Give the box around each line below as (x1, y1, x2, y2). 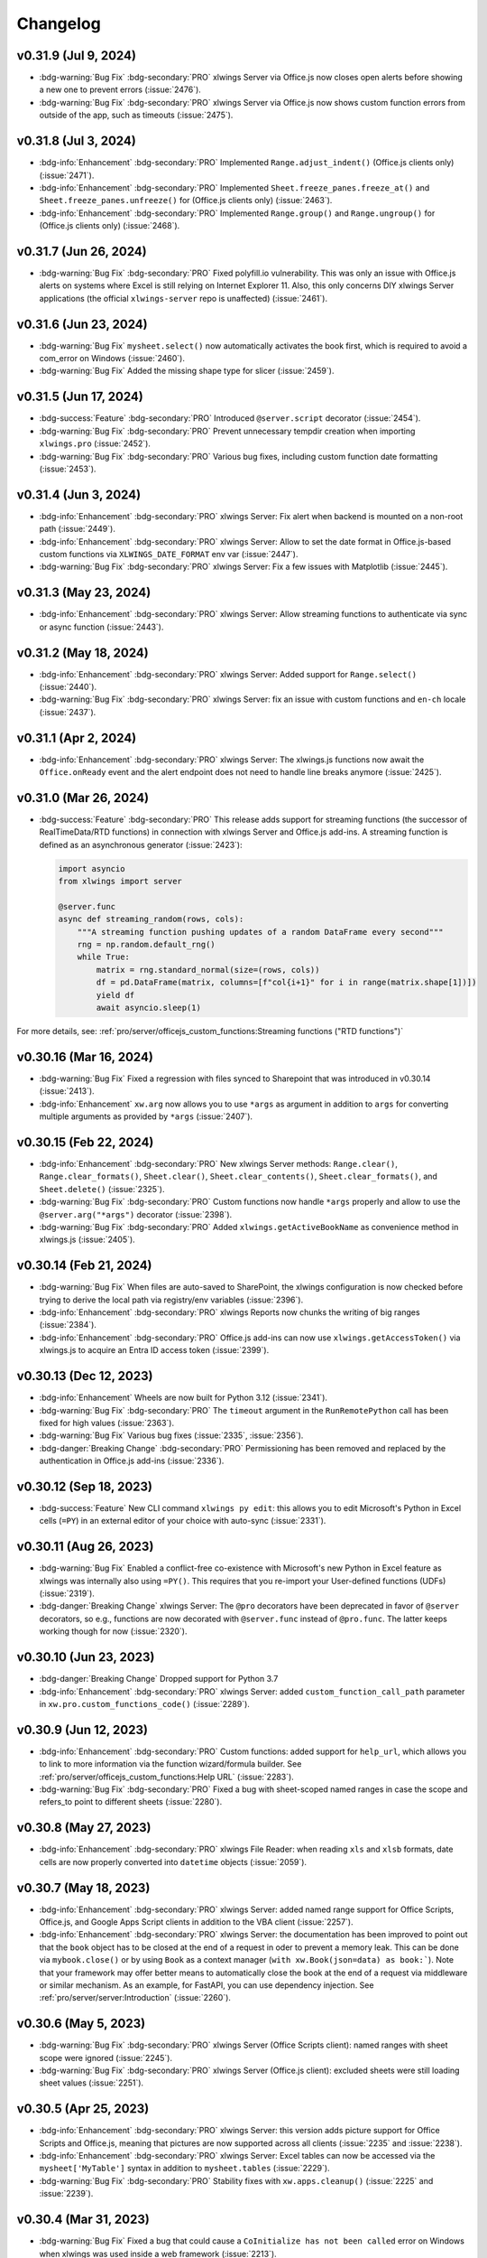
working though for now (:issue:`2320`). (39, 1626, 188, 1637)
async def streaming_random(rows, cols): (58, 914, 244, 925)
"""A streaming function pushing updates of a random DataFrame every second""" (77, 927, 444, 937)
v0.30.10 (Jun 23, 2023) (16, 1649, 155, 1666)
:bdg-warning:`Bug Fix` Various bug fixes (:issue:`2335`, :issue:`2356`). (39, 1430, 304, 1441)
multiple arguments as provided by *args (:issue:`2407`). (39, 1111, 253, 1122)
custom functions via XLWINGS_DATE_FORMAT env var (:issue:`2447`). (39, 549, 299, 560)
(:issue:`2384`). (39, 1320, 96, 1330)
